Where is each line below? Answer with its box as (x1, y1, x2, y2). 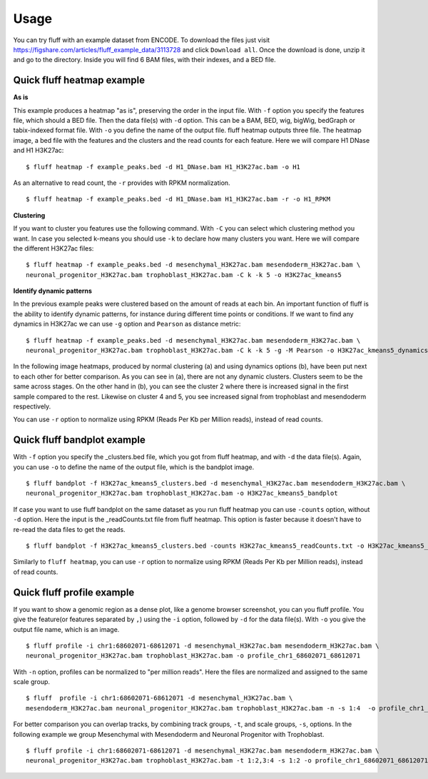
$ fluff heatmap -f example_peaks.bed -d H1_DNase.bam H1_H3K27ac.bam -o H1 (26, 163, 301, 171)
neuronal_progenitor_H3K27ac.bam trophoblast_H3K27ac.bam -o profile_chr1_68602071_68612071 (26, 652, 361, 660)
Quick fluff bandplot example (13, 434, 146, 446)
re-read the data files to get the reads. (13, 525, 126, 533)
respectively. (13, 402, 51, 411)
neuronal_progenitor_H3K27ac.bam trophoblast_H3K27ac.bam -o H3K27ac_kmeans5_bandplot (26, 489, 338, 498)
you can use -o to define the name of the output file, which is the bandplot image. (13, 463, 255, 471)
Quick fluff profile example (13, 586, 135, 598)
